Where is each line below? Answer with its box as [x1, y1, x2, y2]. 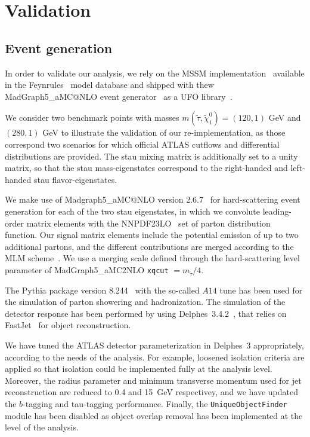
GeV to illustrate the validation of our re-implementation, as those [42, 126, 286, 139]
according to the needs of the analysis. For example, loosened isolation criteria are [5, 350, 305, 363]
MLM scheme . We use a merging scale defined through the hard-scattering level [5, 252, 300, 264]
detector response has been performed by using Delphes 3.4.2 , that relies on [5, 307, 287, 319]
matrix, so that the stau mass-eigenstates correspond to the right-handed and [5, 161, 288, 174]
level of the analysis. [5, 421, 79, 433]
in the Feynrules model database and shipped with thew [5, 78, 214, 91]
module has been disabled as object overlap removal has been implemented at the [5, 409, 303, 421]
